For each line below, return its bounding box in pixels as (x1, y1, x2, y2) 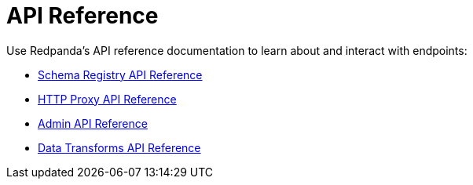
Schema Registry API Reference (38, 67, 203, 82)
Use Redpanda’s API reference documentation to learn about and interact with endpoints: (6, 43, 467, 57)
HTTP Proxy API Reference (38, 92, 177, 106)
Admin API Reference (38, 116, 148, 130)
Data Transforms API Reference (38, 140, 201, 154)
